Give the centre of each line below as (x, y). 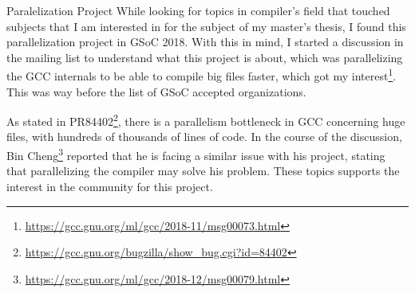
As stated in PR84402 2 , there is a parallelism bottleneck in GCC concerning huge (206, 120)
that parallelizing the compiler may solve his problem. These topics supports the (203, 171)
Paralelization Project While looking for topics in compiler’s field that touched (198, 10)
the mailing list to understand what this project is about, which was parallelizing (205, 57)
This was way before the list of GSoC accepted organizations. (156, 91)
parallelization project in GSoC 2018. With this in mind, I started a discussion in (205, 42)
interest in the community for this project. (110, 186)
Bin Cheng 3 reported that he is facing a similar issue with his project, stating (196, 154)
